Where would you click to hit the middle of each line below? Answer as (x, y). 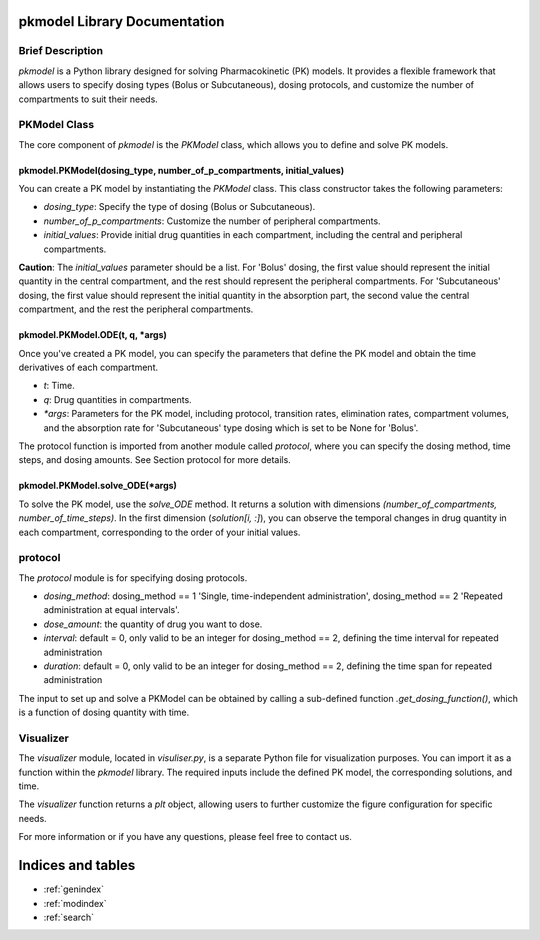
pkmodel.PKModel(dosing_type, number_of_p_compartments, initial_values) (181, 170)
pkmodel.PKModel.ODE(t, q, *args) (92, 335)
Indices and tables (77, 865)
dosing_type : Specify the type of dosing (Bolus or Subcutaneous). (179, 207)
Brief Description (61, 51)
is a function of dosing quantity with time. (104, 712)
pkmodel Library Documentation (121, 21)
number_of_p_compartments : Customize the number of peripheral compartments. (212, 221)
